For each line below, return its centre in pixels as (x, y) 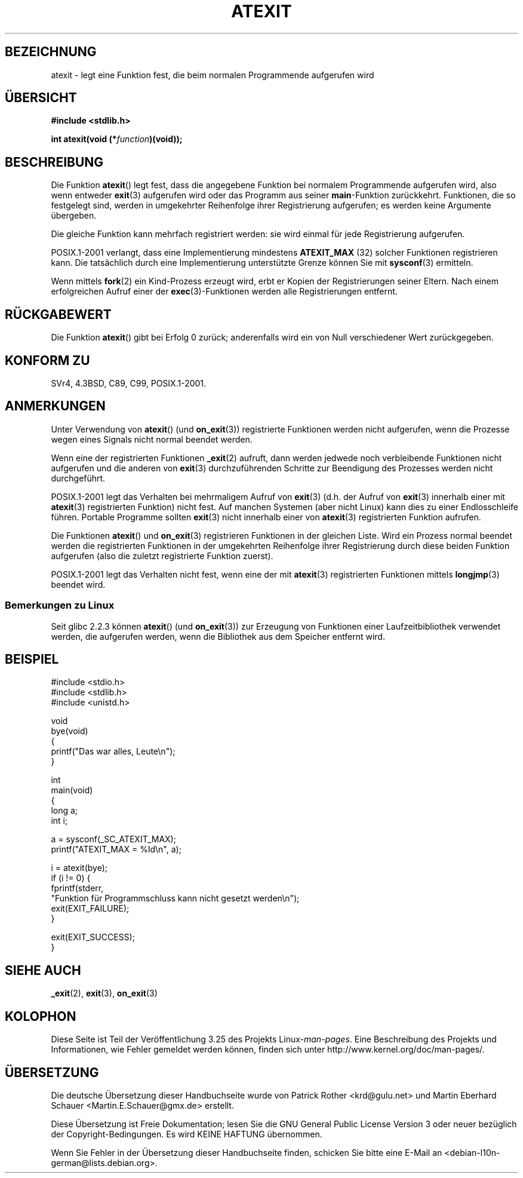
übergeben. (74, 216)
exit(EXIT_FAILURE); (90, 909)
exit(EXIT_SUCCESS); (93, 937)
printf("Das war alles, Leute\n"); (113, 751)
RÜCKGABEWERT (58, 314)
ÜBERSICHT (41, 98)
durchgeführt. (78, 478)
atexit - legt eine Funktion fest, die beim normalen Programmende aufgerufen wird (213, 75)
